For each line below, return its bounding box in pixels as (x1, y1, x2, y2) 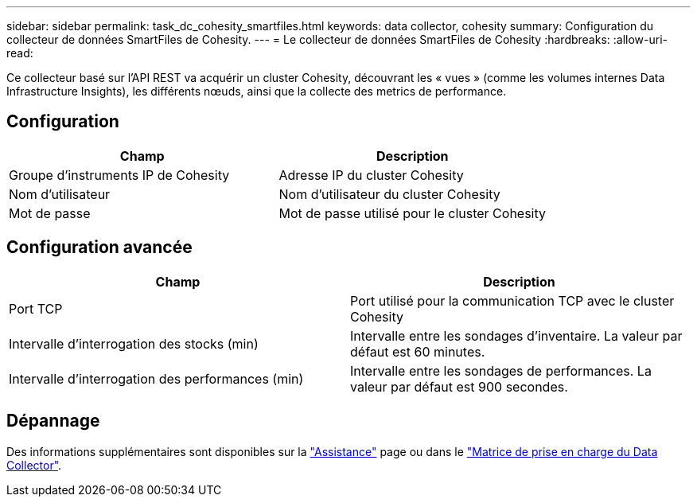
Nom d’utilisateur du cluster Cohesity (278, 185, 500, 202)
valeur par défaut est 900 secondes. (350, 378, 568, 395)
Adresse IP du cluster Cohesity (278, 166, 464, 183)
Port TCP (9, 300, 63, 317)
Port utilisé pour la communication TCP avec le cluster (350, 292, 675, 309)
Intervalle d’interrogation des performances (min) (9, 370, 304, 387)
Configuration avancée (6, 237, 193, 258)
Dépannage (6, 411, 100, 431)
